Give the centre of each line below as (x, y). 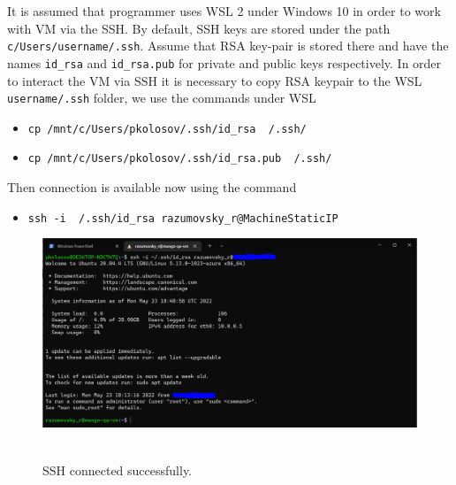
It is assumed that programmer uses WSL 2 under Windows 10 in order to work (224, 11)
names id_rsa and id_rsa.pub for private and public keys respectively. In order (224, 62)
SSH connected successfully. (118, 470)
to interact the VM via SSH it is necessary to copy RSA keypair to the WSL (215, 80)
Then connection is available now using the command (152, 187)
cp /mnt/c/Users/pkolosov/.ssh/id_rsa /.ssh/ (167, 129)
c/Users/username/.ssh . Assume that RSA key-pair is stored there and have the (228, 46)
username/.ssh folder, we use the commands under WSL (162, 98)
